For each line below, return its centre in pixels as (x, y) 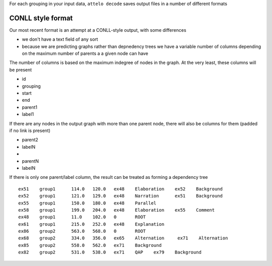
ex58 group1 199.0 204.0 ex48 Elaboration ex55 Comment (117, 210)
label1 (28, 114)
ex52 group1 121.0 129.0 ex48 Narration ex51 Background (121, 196)
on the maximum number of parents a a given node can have (85, 53)
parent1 (30, 107)
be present (21, 70)
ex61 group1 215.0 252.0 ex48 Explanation (91, 224)
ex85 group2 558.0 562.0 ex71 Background (90, 245)
